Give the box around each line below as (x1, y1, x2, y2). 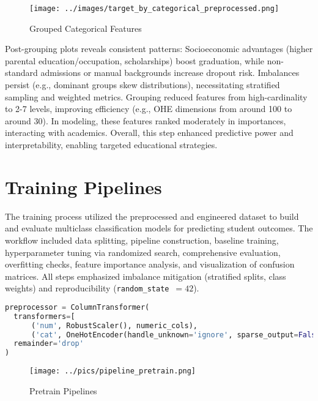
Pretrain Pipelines (29, 384, 97, 397)
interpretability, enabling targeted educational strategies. (5, 138, 218, 151)
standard (5, 66, 38, 79)
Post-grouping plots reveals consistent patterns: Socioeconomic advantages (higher (5, 42, 313, 55)
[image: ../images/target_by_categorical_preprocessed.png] (29, 4, 279, 13)
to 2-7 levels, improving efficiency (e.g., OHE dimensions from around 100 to (5, 102, 292, 115)
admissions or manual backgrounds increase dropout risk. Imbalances (40, 66, 300, 79)
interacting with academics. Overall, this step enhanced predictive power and (5, 126, 294, 139)
